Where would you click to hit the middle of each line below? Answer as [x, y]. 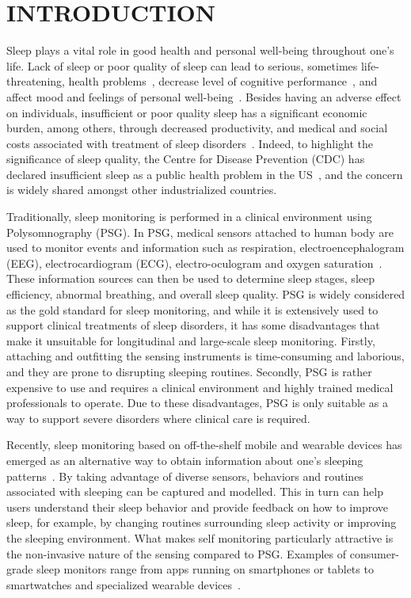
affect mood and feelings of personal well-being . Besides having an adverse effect [204, 96]
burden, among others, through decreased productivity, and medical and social [197, 128]
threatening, [36, 81]
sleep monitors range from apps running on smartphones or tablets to [205, 569]
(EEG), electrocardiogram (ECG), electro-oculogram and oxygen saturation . [194, 263]
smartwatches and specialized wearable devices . [124, 584]
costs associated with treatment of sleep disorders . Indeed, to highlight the [190, 143]
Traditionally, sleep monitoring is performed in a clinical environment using [189, 217]
